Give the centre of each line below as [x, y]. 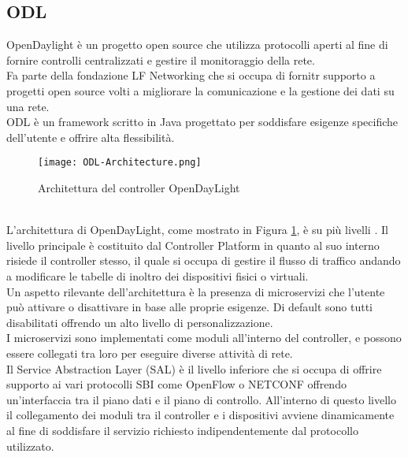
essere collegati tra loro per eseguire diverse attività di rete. [150, 353]
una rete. [28, 106]
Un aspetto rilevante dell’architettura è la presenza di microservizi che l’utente [196, 291]
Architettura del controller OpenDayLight [139, 188]
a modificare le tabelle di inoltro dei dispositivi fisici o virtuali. [158, 275]
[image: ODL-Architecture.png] [120, 163]
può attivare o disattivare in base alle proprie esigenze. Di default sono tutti [189, 307]
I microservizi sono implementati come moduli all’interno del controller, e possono [204, 338]
